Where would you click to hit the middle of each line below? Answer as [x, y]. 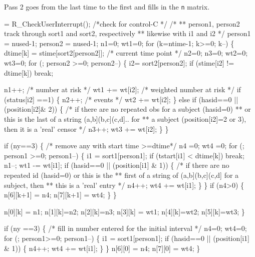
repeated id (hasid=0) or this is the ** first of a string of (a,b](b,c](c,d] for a [121, 175]
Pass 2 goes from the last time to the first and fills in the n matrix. [107, 7]
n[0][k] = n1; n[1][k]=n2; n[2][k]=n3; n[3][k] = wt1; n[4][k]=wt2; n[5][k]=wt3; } [124, 211]
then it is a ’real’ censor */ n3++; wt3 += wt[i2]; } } [86, 128]
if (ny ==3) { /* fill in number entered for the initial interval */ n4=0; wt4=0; [125, 228]
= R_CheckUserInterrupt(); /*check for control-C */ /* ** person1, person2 [122, 23]
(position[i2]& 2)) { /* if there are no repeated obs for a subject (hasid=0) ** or [127, 109]
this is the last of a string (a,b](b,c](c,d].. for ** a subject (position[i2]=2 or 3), [125, 119]
